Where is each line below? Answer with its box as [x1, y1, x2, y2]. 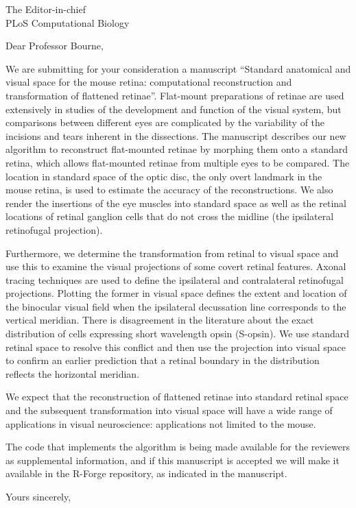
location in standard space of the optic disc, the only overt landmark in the [5, 169, 322, 183]
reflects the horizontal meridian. [5, 366, 140, 380]
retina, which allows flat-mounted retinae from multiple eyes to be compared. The [5, 155, 350, 169]
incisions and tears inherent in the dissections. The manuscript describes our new [5, 128, 346, 143]
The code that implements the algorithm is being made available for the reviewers [5, 439, 351, 454]
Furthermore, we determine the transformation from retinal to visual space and [5, 245, 339, 260]
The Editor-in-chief [5, 2, 86, 16]
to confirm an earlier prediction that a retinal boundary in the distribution [5, 353, 320, 367]
